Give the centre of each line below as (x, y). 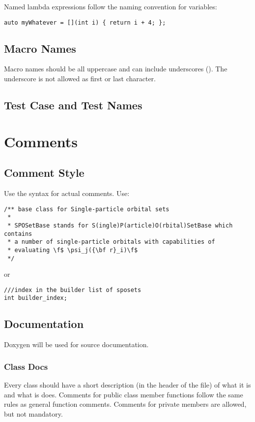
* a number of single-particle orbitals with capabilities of (111, 242)
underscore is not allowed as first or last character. (80, 79)
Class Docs (26, 366)
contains (18, 234)
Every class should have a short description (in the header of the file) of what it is (127, 385)
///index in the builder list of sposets (73, 290)
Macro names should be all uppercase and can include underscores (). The (116, 69)
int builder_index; (36, 298)
